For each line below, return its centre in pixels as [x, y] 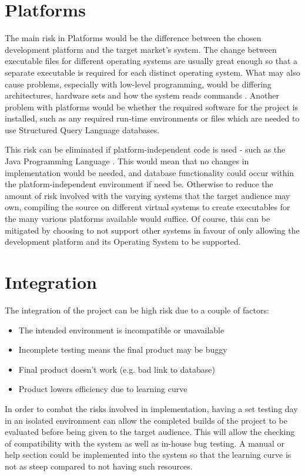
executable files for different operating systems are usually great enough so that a [151, 61]
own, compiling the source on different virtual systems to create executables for [148, 207]
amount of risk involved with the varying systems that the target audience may [148, 195]
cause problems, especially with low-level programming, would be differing [138, 84]
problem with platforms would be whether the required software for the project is [152, 107]
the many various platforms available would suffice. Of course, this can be [138, 219]
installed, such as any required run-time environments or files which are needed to [152, 118]
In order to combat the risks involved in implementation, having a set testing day [151, 408]
